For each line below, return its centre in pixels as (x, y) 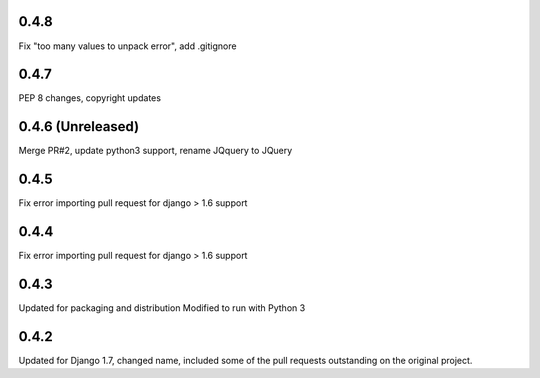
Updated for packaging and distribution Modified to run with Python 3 (162, 308)
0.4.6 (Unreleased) (79, 126)
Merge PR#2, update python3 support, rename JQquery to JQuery (155, 151)
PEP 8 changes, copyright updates (90, 98)
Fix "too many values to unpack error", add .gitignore (127, 46)
